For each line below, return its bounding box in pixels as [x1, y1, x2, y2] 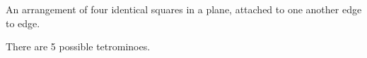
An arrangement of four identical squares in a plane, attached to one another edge [6, 2, 362, 16]
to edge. [6, 15, 40, 30]
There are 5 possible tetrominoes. [6, 39, 151, 54]
